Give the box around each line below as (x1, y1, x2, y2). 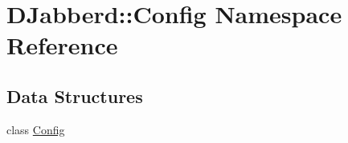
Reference (6, 29, 118, 62)
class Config (6, 121, 65, 137)
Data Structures (6, 83, 143, 108)
